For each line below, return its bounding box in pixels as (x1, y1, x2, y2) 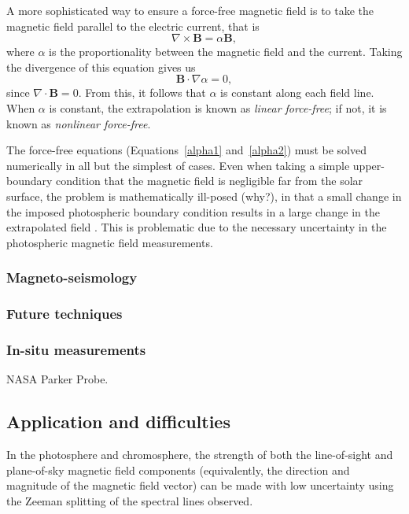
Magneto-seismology (6, 268, 138, 287)
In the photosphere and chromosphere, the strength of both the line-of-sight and (6, 446, 393, 463)
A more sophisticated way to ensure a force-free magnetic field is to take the (6, 2, 374, 18)
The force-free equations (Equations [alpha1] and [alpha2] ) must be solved (6, 142, 367, 158)
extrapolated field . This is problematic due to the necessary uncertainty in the (6, 219, 387, 235)
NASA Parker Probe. (6, 371, 109, 387)
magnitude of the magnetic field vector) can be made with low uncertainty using (6, 477, 394, 494)
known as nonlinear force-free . (6, 115, 151, 131)
